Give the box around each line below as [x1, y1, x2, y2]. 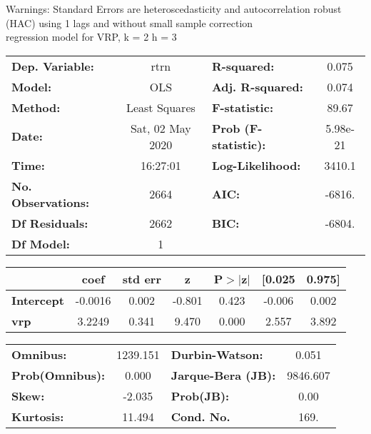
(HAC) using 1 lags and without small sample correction [6, 15, 253, 30]
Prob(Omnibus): [11, 366, 106, 383]
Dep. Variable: [11, 57, 94, 74]
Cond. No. [171, 408, 230, 425]
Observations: [11, 193, 90, 211]
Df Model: [11, 235, 70, 252]
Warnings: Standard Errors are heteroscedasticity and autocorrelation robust [6, 1, 342, 16]
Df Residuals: [11, 214, 88, 231]
